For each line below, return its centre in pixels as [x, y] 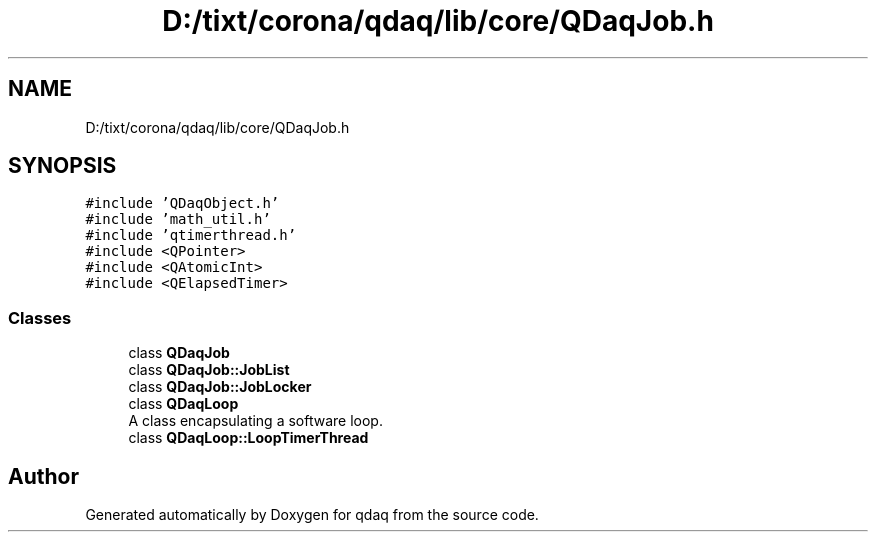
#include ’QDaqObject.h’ [182, 203]
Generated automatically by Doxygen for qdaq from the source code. [312, 515]
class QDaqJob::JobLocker [220, 387]
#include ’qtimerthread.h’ [191, 235]
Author [43, 476]
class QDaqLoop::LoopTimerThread [248, 438]
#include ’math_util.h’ [178, 219]
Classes [40, 317]
